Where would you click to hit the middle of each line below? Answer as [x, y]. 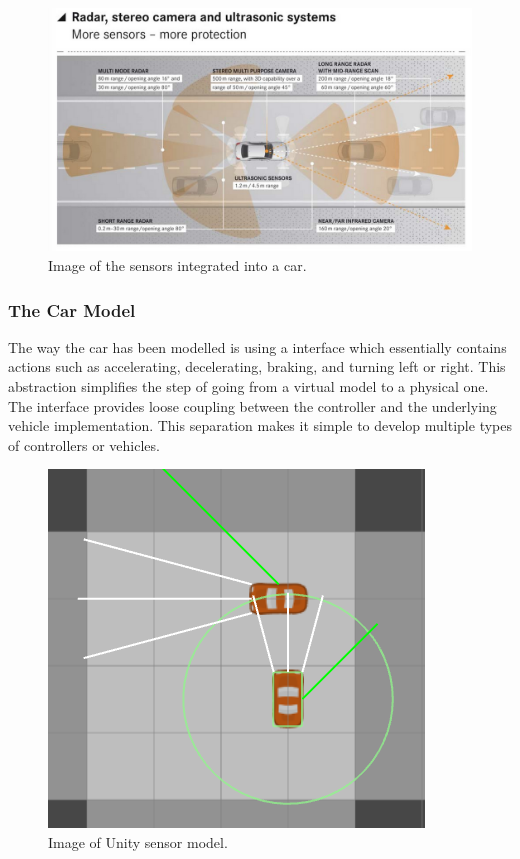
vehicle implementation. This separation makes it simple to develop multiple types [260, 425]
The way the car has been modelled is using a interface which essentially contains [257, 346]
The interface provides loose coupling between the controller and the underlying [252, 405]
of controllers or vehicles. [84, 444]
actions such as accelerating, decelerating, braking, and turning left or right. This [257, 366]
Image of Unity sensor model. [138, 842]
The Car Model [72, 309]
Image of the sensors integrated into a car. [177, 265]
